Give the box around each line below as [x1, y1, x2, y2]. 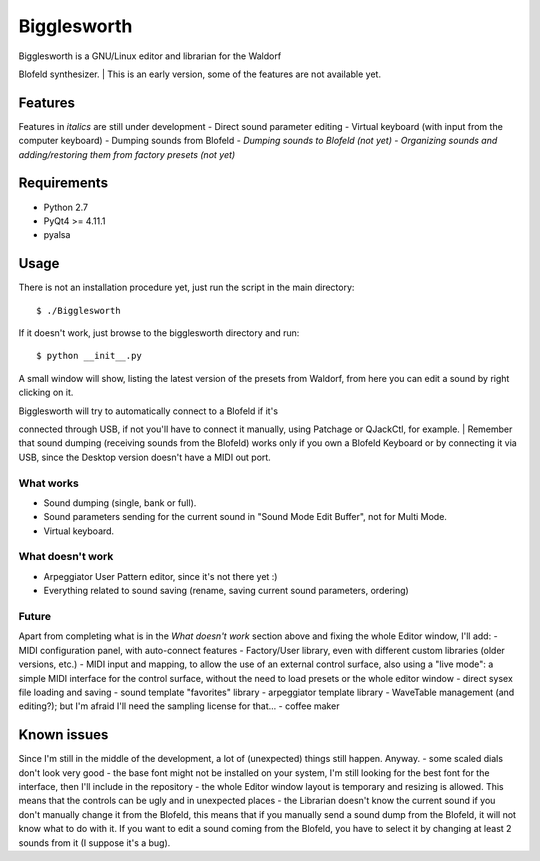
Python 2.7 [43, 201, 89, 213]
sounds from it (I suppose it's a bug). [18, 836, 171, 849]
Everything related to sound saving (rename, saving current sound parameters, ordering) [43, 585, 409, 597]
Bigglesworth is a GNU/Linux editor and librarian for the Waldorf [18, 50, 282, 62]
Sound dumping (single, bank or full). [43, 496, 197, 509]
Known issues [18, 726, 109, 744]
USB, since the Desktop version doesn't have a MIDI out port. [18, 451, 272, 463]
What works [18, 476, 79, 490]
